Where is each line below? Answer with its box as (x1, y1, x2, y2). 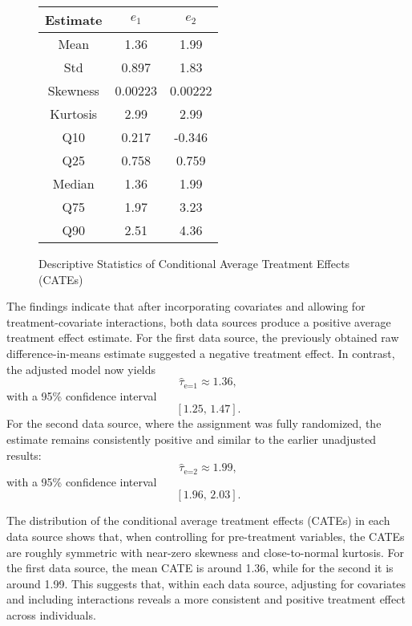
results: (6, 446, 42, 463)
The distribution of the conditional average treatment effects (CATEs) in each (6, 512, 390, 529)
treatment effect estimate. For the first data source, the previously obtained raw (6, 329, 399, 346)
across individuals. (6, 607, 96, 624)
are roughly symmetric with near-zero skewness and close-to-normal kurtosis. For (6, 543, 405, 560)
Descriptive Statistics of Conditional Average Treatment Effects (38, 255, 350, 271)
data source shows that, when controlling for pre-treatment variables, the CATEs (6, 528, 405, 545)
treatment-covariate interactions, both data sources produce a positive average (6, 313, 391, 330)
